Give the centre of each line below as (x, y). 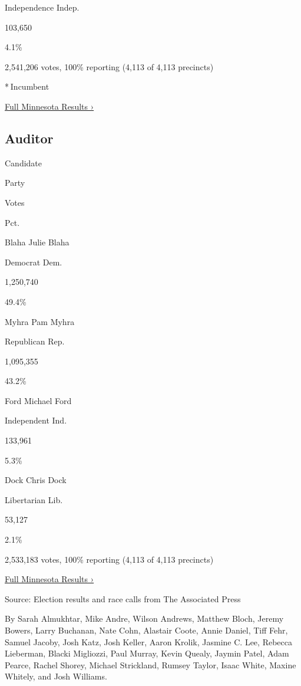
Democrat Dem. (34, 262)
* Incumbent (27, 86)
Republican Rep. (35, 341)
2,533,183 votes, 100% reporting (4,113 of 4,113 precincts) (109, 559)
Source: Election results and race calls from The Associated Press (123, 598)
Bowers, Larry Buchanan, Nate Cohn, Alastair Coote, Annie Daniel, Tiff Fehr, (146, 630)
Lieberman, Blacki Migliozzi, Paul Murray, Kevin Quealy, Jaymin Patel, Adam (147, 653)
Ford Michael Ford (38, 400)
